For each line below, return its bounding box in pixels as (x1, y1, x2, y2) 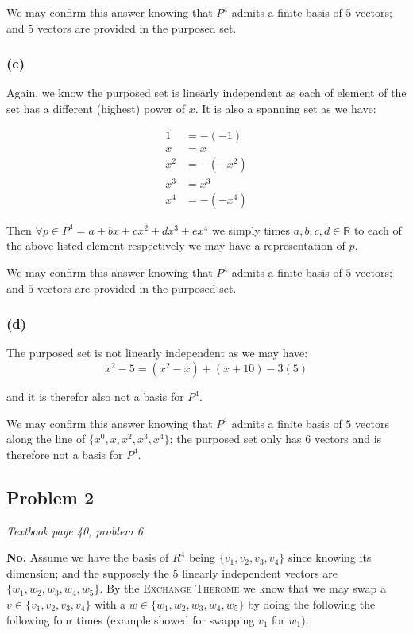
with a (95, 595, 126, 612)
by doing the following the (248, 595, 376, 612)
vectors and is (314, 430, 382, 447)
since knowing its (288, 549, 372, 566)
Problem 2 (6, 484, 94, 509)
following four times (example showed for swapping (6, 611, 255, 628)
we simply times (211, 221, 291, 238)
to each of (353, 221, 402, 238)
